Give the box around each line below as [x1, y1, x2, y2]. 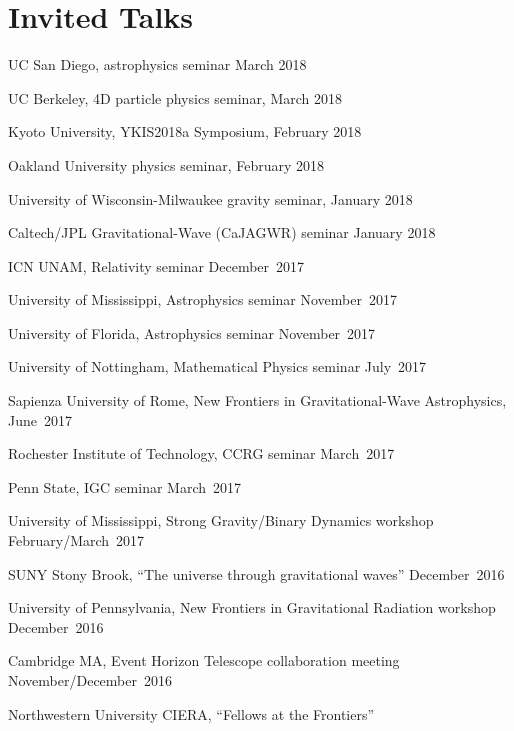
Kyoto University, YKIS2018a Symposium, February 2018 [8, 121, 362, 142]
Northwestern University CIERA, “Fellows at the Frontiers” [8, 703, 375, 724]
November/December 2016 [8, 670, 172, 690]
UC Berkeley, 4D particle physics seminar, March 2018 [8, 87, 343, 108]
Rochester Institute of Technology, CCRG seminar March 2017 [8, 443, 395, 464]
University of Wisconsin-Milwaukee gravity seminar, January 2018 [8, 188, 413, 209]
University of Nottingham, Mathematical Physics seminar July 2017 [8, 356, 427, 377]
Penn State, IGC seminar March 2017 [8, 476, 242, 497]
